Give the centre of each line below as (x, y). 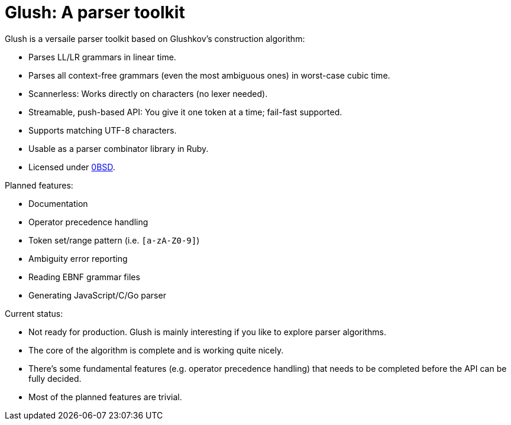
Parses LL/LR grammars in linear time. (102, 57)
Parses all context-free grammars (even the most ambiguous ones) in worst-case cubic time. (209, 75)
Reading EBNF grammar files (84, 277)
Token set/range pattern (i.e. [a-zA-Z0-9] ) (114, 240)
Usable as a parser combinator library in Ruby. (119, 148)
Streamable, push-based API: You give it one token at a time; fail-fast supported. (185, 112)
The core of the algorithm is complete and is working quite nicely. (156, 350)
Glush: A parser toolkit (95, 12)
